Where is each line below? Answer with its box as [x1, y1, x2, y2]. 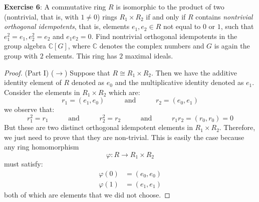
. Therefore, [219, 122, 255, 132]
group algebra [4, 40, 47, 51]
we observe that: [4, 104, 55, 114]
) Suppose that [65, 67, 110, 77]
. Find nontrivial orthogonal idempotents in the [91, 30, 237, 41]
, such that [220, 21, 254, 31]
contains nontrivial [195, 11, 253, 21]
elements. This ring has [46, 50, 117, 60]
